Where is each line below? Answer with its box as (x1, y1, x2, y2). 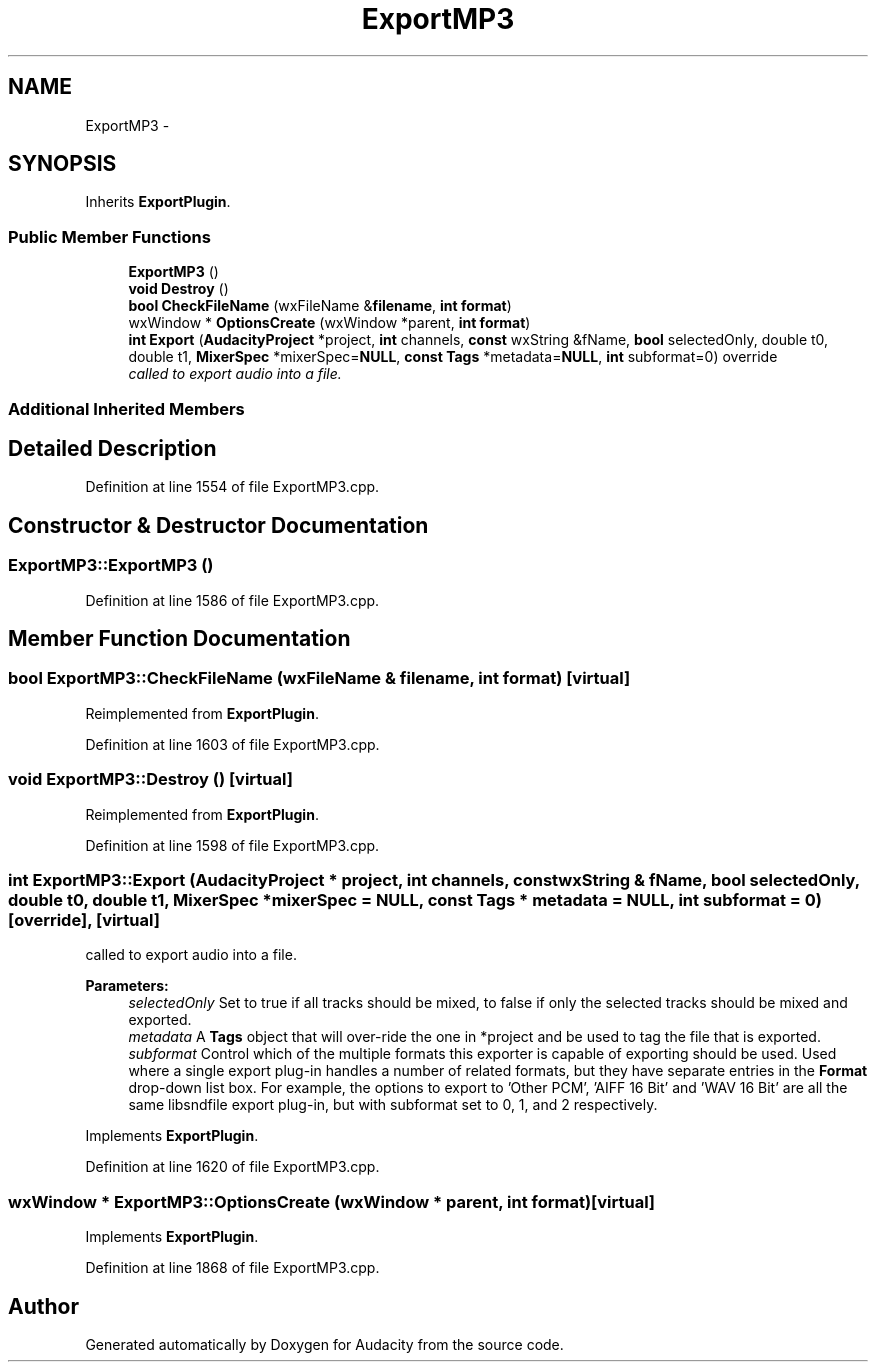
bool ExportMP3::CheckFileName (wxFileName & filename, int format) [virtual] (8, 668, 631, 689)
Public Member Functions (8, 226, 211, 247)
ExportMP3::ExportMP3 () (8, 555, 214, 576)
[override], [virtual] (8, 909, 160, 930)
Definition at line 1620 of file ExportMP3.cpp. (85, 1158, 380, 1176)
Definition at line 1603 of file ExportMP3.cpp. (85, 735, 380, 753)
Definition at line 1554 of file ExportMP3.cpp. (85, 478, 380, 496)
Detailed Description (8, 435, 217, 461)
